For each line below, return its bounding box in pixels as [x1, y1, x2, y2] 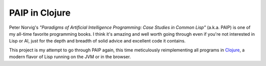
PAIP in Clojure [9, 7, 71, 18]
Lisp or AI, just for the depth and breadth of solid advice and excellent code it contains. [9, 38, 186, 44]
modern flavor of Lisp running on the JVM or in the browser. [9, 54, 131, 60]
